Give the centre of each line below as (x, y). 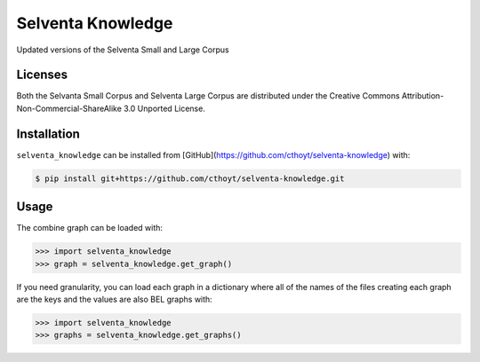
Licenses (42, 75)
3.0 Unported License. (164, 108)
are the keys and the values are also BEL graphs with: (114, 299)
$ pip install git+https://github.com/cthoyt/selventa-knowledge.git (190, 178)
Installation (48, 134)
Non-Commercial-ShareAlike (69, 108)
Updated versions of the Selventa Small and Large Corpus (123, 50)
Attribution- (423, 96)
